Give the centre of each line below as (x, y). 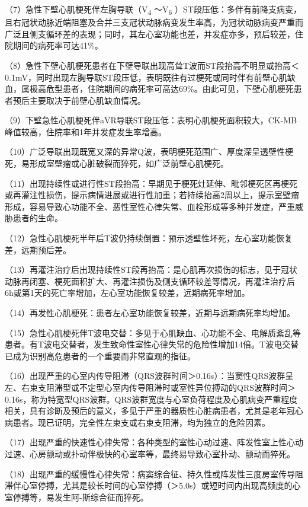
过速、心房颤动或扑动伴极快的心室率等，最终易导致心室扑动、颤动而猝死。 (150, 453)
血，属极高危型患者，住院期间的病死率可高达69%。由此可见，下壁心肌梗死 (149, 89)
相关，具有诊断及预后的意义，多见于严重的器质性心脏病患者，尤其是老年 (146, 411)
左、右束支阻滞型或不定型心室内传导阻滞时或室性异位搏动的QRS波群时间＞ (150, 387)
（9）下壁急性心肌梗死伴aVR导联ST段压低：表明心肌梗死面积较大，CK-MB (151, 120)
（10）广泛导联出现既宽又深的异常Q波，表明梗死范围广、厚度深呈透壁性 (145, 152)
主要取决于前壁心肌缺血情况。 (87, 100)
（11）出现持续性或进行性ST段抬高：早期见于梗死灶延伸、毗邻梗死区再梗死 (151, 183)
